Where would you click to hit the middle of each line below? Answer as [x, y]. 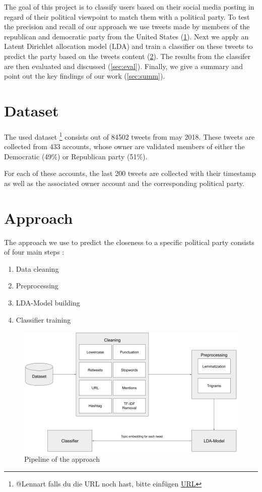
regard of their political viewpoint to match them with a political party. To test [127, 16]
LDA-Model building [48, 302]
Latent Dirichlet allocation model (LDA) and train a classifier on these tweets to [128, 46]
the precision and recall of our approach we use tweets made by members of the [127, 26]
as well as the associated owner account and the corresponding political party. [124, 183]
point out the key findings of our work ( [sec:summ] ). [85, 76]
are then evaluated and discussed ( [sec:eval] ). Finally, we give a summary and [123, 66]
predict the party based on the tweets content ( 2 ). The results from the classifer [127, 56]
